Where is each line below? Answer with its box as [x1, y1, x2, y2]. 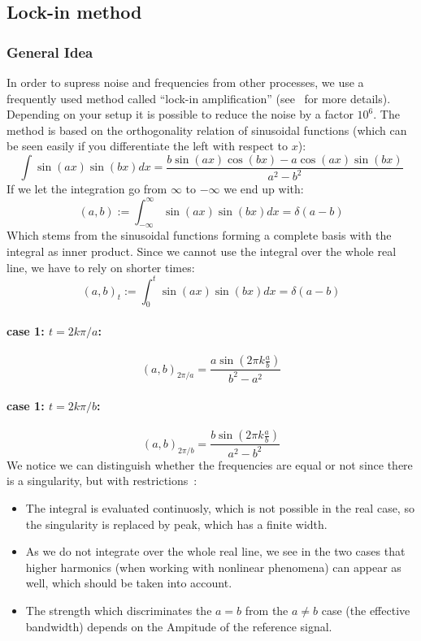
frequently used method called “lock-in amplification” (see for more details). [7, 89, 391, 106]
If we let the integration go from [7, 180, 167, 197]
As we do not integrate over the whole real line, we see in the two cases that [25, 543, 406, 560]
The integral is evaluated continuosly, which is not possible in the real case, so [25, 499, 414, 516]
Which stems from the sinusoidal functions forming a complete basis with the [7, 227, 392, 244]
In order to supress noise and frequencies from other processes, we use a [7, 74, 364, 90]
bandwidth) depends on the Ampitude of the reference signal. [25, 617, 332, 635]
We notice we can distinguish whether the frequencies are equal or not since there [7, 456, 413, 473]
